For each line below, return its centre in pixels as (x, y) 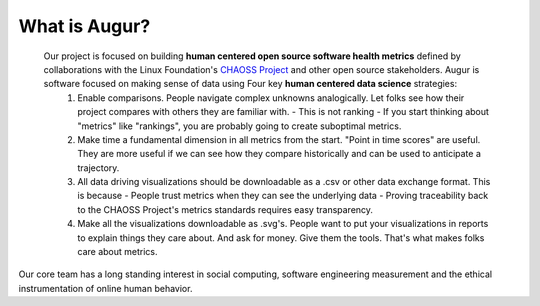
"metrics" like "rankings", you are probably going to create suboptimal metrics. (239, 126)
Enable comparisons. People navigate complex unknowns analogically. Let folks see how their (271, 97)
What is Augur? (84, 26)
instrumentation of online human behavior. (105, 288)
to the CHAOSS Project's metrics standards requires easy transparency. (225, 209)
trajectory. (98, 167)
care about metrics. (117, 252)
